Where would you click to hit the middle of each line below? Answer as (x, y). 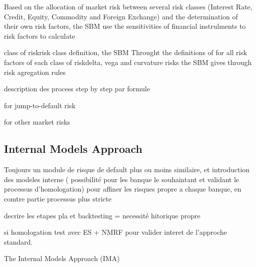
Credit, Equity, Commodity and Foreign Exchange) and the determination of (121, 16)
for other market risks (37, 122)
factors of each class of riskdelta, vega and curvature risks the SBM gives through (128, 62)
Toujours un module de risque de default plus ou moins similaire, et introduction (127, 169)
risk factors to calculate (40, 35)
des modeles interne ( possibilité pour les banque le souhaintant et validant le (122, 179)
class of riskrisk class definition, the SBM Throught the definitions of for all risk (126, 52)
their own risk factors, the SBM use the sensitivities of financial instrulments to (125, 26)
